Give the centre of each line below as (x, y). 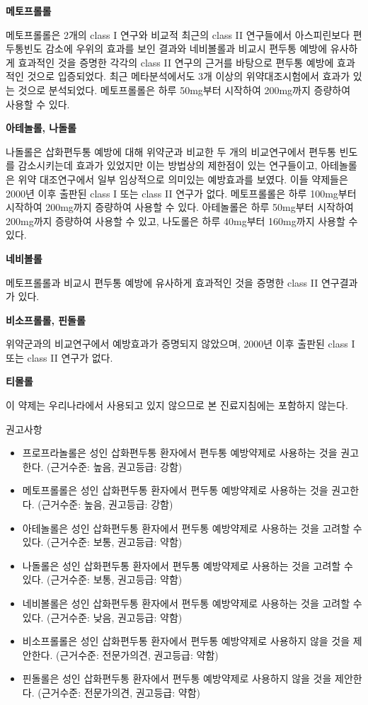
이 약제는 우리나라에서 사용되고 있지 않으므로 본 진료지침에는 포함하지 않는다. (177, 405)
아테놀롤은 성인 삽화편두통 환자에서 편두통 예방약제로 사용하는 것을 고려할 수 (192, 528)
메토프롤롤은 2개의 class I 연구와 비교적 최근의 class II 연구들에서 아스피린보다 (178, 34)
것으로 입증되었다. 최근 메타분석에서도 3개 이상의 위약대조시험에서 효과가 (189, 76)
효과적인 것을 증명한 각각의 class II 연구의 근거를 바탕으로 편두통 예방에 (176, 62)
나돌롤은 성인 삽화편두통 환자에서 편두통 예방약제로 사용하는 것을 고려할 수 (188, 565)
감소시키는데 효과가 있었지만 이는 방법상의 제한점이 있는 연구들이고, (168, 165)
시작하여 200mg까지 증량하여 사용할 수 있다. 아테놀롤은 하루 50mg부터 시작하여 (180, 207)
